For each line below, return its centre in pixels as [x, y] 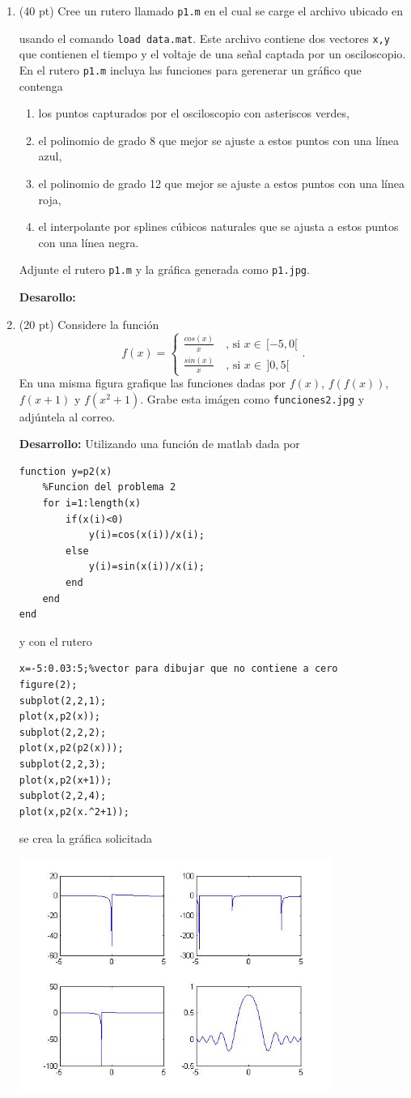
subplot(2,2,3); [63, 764]
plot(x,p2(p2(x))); [71, 748]
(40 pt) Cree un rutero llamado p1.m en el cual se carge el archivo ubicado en [211, 11]
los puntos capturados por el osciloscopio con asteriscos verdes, [194, 113]
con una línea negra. [89, 242]
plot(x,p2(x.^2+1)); [74, 812]
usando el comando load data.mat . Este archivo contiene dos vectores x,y [204, 38]
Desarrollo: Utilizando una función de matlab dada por [159, 444]
